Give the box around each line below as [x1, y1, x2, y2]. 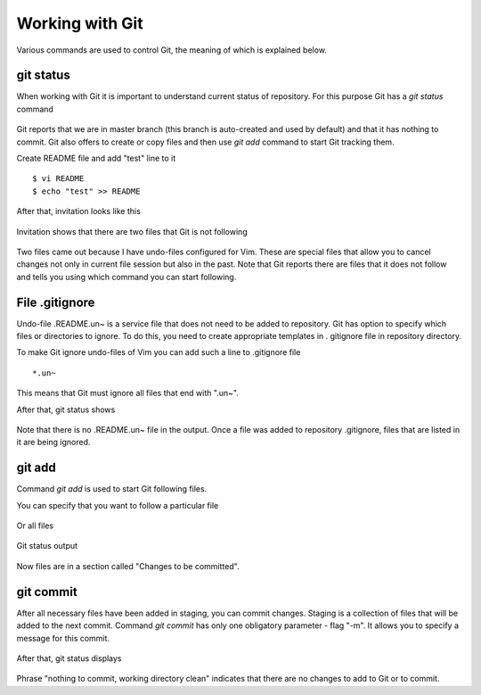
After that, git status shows [16, 404, 116, 415]
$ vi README [32, 174, 85, 184]
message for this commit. [16, 633, 110, 643]
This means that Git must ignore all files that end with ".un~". [16, 388, 240, 399]
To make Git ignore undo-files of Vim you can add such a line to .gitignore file [16, 347, 301, 358]
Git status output [16, 541, 78, 551]
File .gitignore [16, 294, 95, 310]
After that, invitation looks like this [16, 206, 142, 217]
